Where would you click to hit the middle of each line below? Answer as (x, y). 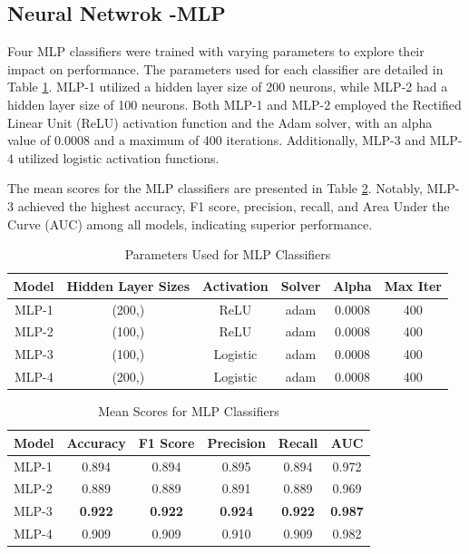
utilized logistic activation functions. (118, 157)
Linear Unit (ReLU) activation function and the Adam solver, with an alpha (220, 122)
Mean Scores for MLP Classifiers (189, 411)
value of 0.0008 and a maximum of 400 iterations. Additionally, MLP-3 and (216, 140)
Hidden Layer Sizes (128, 285)
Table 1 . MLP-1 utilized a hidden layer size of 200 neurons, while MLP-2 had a (228, 87)
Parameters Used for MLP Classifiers (228, 254)
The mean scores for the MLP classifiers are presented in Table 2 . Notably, (215, 188)
